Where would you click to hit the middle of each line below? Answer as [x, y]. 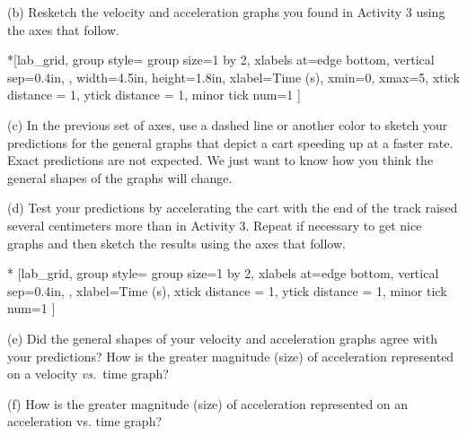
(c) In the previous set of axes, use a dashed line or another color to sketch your [228, 124]
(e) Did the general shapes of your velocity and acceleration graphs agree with [222, 338]
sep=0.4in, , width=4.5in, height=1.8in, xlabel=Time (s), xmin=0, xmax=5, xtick [233, 77]
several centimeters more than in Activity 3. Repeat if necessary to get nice [215, 225]
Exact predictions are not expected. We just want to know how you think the [220, 160]
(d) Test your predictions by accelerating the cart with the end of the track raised [233, 208]
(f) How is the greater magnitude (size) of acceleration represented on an [208, 403]
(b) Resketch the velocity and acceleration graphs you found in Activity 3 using [226, 12]
